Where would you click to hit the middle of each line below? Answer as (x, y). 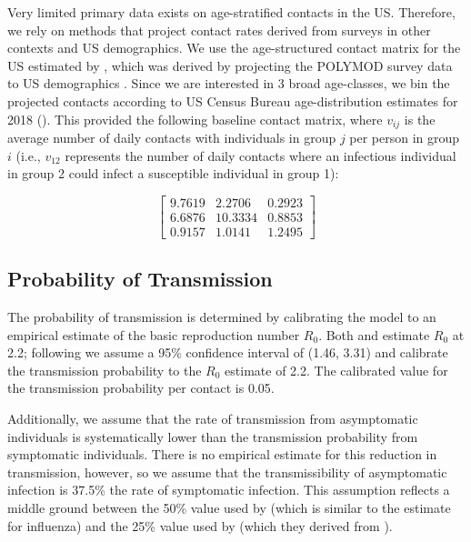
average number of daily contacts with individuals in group (172, 138)
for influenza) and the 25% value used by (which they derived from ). (200, 525)
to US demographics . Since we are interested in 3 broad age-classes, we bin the (229, 83)
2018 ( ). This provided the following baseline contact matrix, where (195, 119)
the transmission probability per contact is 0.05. (141, 388)
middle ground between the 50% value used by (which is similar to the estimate (229, 508)
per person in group (405, 138)
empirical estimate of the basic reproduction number (154, 334)
